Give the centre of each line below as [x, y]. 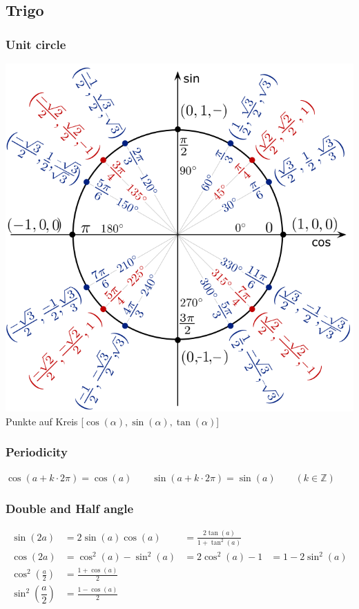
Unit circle [36, 44]
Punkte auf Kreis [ [45, 421]
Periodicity [37, 452]
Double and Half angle [70, 508]
